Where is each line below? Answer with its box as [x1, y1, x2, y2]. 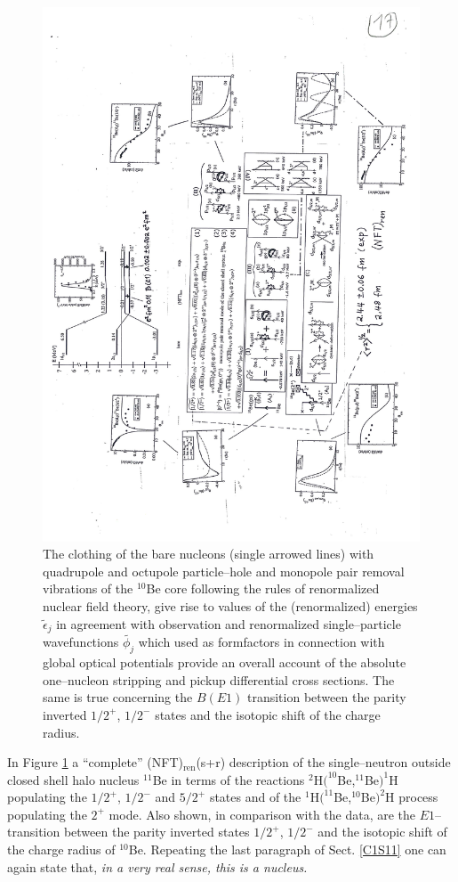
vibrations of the [43, 579, 133, 598]
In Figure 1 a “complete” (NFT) [7, 753, 183, 772]
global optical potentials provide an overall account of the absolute [43, 653, 406, 672]
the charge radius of [7, 840, 116, 859]
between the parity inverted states [63, 822, 250, 841]
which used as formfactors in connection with [138, 633, 385, 651]
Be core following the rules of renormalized [146, 579, 380, 598]
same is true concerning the [43, 688, 193, 706]
